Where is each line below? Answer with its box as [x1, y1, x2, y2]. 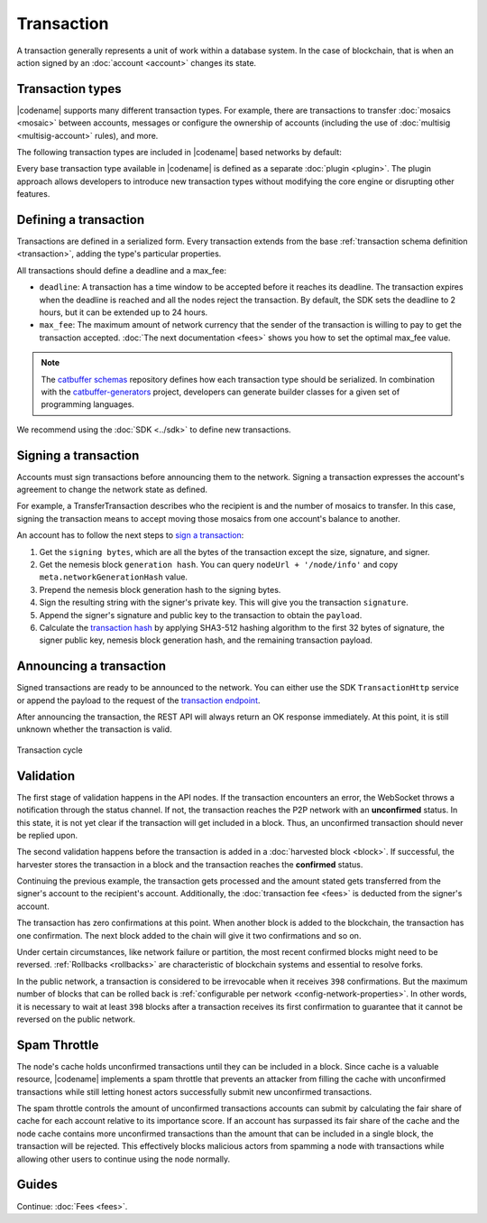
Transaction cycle [16, 745, 83, 755]
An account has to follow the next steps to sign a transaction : [16, 530, 244, 541]
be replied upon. [16, 829, 78, 840]
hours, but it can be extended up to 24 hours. [39, 307, 208, 318]
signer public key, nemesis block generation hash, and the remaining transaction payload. [39, 635, 373, 645]
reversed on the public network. [16, 1014, 135, 1024]
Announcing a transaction [16, 659, 167, 674]
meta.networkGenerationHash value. [39, 571, 188, 582]
